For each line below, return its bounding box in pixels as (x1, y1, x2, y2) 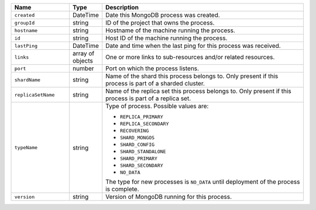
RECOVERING (120, 128, 149, 134)
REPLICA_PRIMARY (120, 114, 163, 120)
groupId (14, 19, 35, 26)
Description (105, 4, 139, 11)
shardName (14, 77, 41, 83)
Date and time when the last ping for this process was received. (105, 42, 281, 50)
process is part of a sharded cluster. (105, 80, 205, 87)
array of (72, 50, 95, 57)
